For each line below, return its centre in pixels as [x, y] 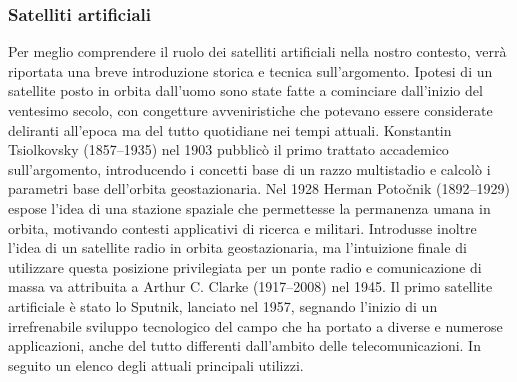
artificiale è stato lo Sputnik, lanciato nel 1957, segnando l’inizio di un [223, 305]
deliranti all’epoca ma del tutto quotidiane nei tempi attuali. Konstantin [230, 129]
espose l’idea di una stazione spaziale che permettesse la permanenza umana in [249, 207]
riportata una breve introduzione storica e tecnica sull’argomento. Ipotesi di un [250, 70]
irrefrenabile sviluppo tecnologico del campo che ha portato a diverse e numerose [255, 325]
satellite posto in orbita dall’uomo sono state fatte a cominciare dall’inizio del [245, 90]
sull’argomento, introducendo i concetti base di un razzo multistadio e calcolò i [249, 168]
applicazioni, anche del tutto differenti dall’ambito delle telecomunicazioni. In [244, 345]
